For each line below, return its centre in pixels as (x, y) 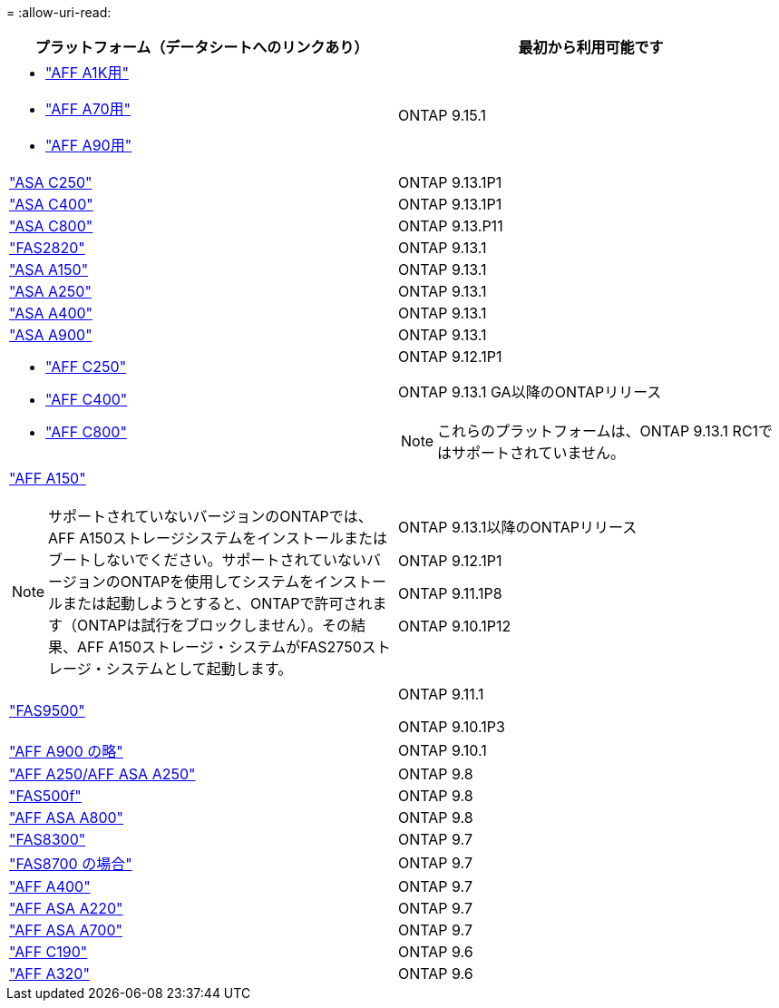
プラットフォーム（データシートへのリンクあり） (202, 47)
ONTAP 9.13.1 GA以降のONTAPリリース (530, 392)
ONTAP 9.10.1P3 (452, 727)
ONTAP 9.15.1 (443, 115)
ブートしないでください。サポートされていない (208, 560)
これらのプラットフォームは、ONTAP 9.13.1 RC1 (598, 431)
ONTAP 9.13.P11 (451, 226)
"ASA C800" (51, 226)
